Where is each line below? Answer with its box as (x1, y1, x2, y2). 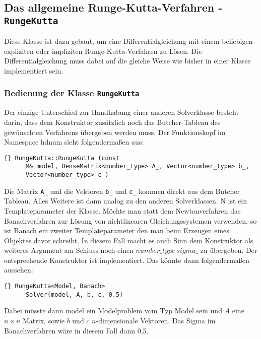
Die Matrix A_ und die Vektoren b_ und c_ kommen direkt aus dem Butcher (4, 185, 240, 196)
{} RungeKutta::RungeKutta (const (4, 154, 120, 162)
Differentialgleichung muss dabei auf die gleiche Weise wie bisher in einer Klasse (4, 55, 251, 66)
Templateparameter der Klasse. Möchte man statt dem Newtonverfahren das (4, 205, 241, 216)
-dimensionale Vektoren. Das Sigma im (96, 315, 216, 325)
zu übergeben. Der (200, 245, 257, 255)
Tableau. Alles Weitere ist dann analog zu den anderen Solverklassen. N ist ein (4, 195, 247, 206)
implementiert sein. (4, 65, 63, 76)
